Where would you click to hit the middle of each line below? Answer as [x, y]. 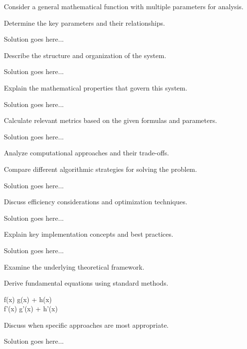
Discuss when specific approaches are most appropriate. [86, 325]
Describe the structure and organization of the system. [85, 55]
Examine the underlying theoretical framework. [74, 266]
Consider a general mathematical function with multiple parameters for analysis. [124, 6]
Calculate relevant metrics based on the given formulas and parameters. [111, 120]
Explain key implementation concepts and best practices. [89, 234]
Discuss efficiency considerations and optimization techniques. [96, 202]
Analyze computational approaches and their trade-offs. [87, 153]
